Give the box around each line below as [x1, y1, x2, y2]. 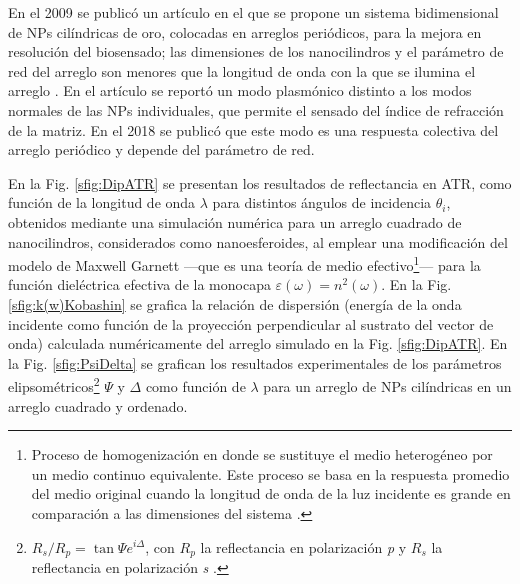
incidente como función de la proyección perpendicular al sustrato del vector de [8, 313, 494, 334]
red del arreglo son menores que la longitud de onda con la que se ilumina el [8, 60, 476, 81]
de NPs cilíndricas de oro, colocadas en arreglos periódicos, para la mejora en [8, 21, 482, 42]
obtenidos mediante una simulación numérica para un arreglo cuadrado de [8, 211, 462, 232]
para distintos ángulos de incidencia [212, 192, 432, 213]
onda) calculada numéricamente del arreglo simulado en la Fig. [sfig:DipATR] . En [8, 333, 508, 354]
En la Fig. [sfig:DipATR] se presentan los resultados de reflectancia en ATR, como [8, 172, 512, 193]
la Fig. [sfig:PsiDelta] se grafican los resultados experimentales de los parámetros [8, 352, 502, 373]
